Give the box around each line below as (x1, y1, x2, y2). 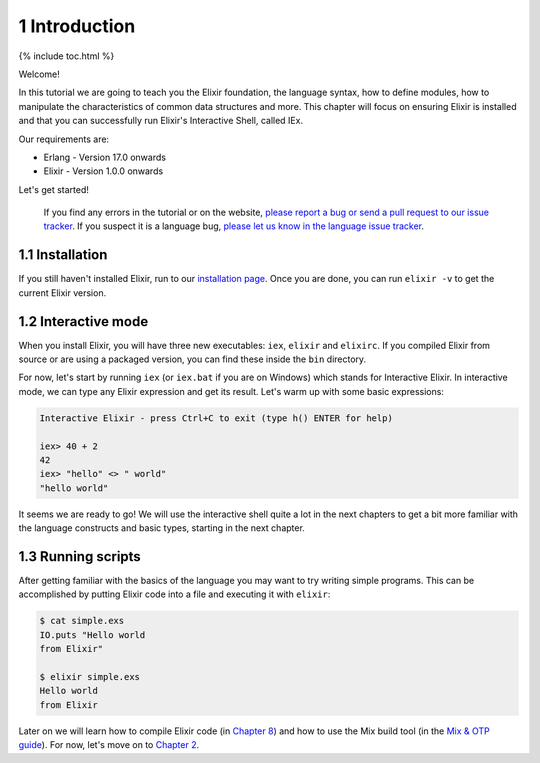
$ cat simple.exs (39, 615, 125, 627)
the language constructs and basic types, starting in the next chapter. (18, 522, 305, 534)
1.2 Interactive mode (18, 313, 149, 330)
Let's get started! (18, 183, 90, 195)
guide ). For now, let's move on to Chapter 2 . (18, 739, 200, 751)
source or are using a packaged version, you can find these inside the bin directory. (18, 353, 367, 365)
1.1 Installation (18, 246, 108, 264)
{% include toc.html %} (18, 50, 115, 62)
